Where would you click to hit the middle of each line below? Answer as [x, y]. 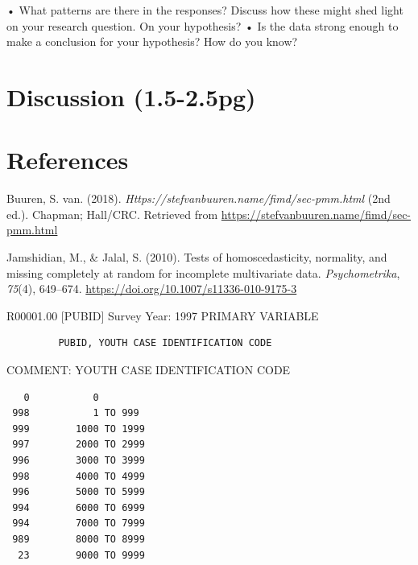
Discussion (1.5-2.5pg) [131, 96]
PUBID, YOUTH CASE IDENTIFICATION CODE [165, 343]
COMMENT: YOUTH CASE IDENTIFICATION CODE [149, 370]
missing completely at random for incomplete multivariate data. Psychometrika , [203, 272]
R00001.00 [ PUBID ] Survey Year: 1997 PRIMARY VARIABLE [163, 315]
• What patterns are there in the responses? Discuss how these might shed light [205, 10]
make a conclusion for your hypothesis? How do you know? [152, 41]
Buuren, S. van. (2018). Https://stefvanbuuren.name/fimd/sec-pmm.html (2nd [199, 198]
